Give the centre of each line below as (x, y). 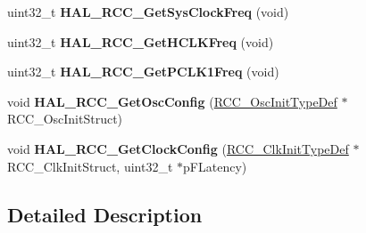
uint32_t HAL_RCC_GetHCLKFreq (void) (141, 41)
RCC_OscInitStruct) (65, 119)
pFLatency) (215, 166)
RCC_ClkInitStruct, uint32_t (90, 166)
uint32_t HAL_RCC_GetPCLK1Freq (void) (143, 72)
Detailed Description (105, 214)
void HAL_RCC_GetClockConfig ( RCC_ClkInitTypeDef (178, 148)
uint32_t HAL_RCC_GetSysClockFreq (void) (148, 12)
